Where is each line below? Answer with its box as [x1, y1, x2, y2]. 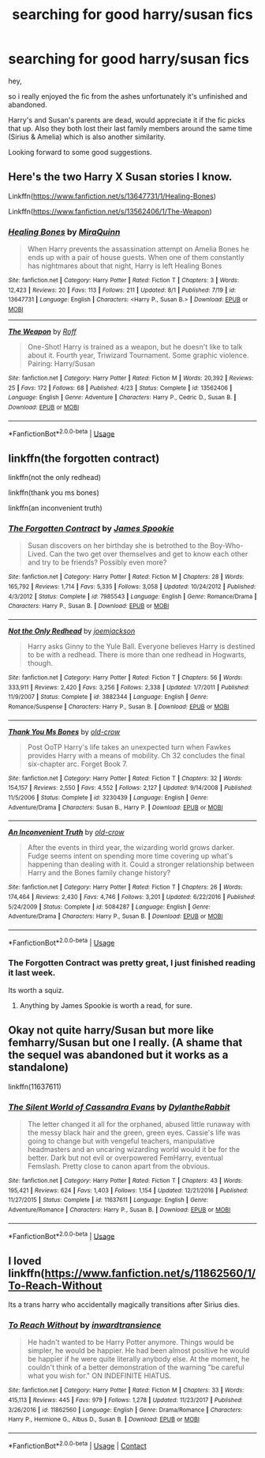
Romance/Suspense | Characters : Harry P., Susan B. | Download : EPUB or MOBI [8, 703, 230, 711]
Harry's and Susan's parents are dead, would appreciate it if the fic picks [8, 115, 246, 124]
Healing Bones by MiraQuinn [8, 226, 121, 237]
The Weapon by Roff [8, 327, 77, 337]
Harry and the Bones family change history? [27, 868, 171, 878]
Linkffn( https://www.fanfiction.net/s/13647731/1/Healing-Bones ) [8, 191, 217, 201]
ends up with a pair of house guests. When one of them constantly [27, 253, 244, 263]
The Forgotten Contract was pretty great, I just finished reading [8, 958, 256, 969]
